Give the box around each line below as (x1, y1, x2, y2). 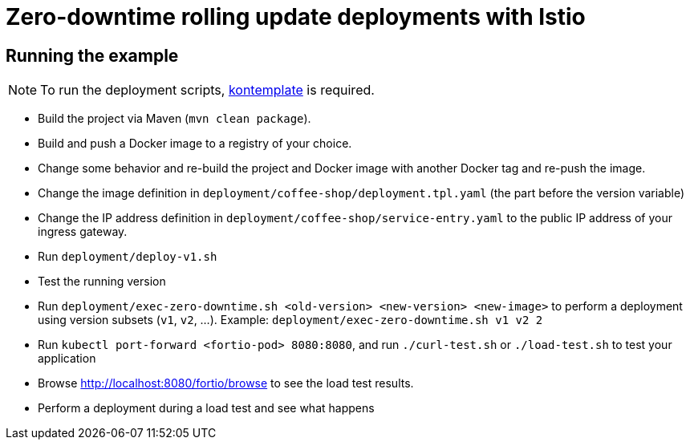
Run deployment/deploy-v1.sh (38, 249, 217, 264)
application (38, 351, 96, 366)
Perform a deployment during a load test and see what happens (38, 401, 375, 416)
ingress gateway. (38, 225, 128, 239)
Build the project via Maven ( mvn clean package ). (38, 111, 311, 126)
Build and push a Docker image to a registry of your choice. (38, 136, 352, 151)
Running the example (6, 45, 179, 66)
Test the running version (38, 274, 166, 289)
